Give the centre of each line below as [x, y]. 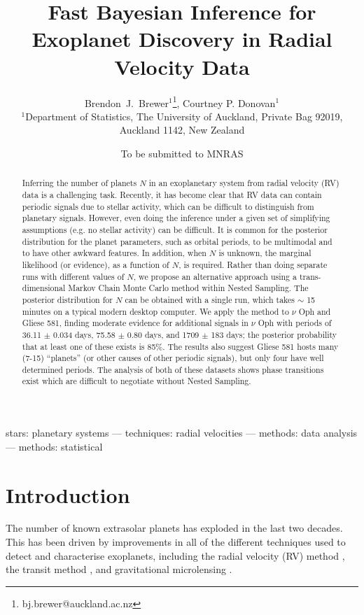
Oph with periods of [295, 323]
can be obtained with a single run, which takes [210, 299]
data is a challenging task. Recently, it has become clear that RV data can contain [172, 194]
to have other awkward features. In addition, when [114, 253]
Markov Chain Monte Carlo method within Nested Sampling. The [188, 288]
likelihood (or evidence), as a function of [96, 264]
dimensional [44, 288]
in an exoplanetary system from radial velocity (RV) [244, 183]
